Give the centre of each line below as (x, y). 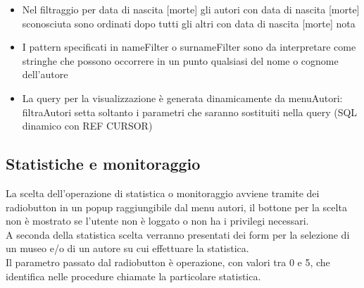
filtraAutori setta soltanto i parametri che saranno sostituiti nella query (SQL (190, 112)
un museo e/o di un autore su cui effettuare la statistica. (127, 248)
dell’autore (45, 74)
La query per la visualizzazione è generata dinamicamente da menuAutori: (182, 98)
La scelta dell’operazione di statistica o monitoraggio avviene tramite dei (163, 193)
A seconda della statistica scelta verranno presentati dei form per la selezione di (178, 234)
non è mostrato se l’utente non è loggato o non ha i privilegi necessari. (157, 221)
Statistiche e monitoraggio (103, 164)
